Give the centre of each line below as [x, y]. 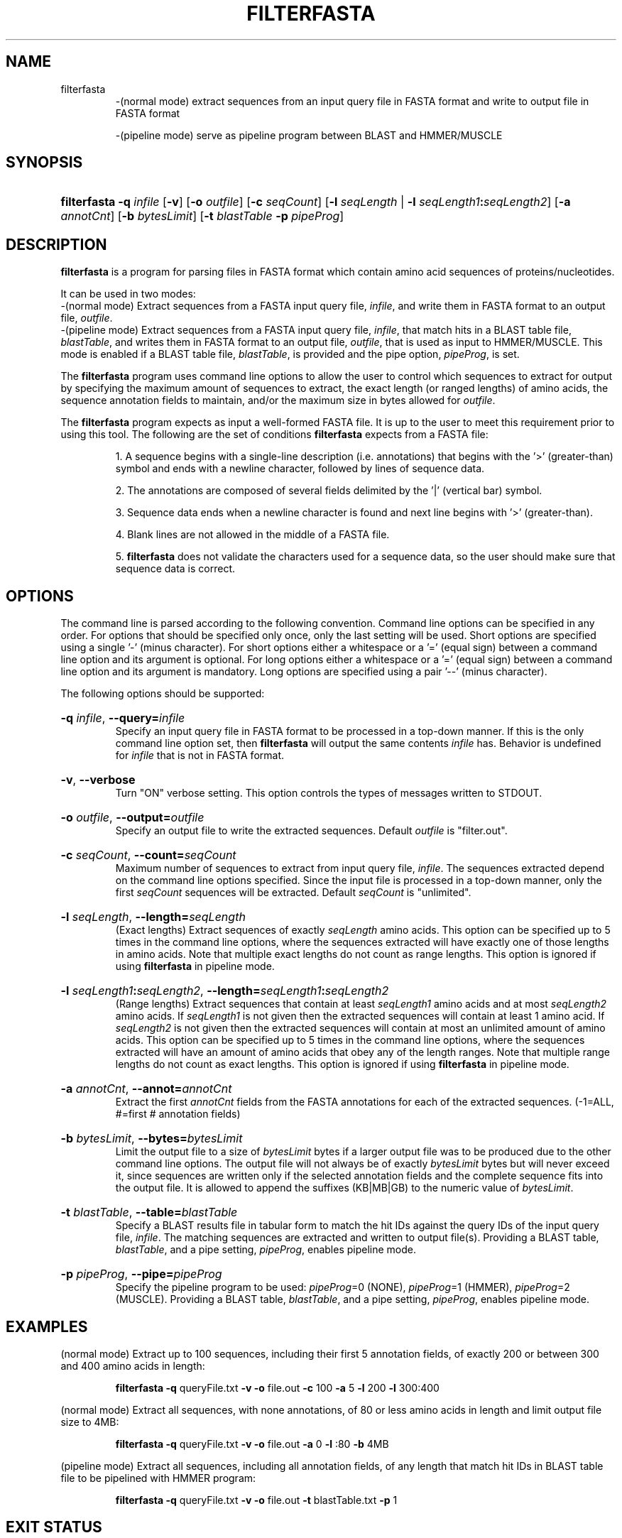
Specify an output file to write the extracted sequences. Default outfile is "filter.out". [311, 831]
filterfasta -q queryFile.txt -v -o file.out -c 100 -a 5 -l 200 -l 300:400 [277, 1387]
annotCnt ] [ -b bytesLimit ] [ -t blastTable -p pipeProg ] [202, 216]
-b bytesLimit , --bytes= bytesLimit [152, 1139]
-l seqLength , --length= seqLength [153, 917]
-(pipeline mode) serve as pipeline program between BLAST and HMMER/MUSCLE [309, 135]
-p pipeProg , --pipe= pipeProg [141, 1274]
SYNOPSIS [44, 163]
